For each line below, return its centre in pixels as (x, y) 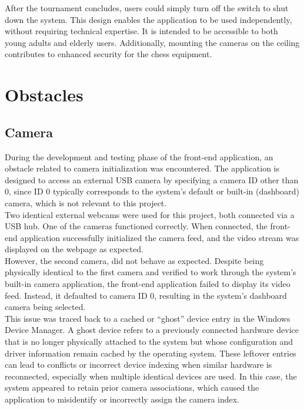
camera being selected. (45, 307)
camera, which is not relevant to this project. (86, 202)
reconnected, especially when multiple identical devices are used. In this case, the (151, 376)
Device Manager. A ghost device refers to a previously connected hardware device (152, 330)
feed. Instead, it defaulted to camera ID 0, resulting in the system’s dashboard (146, 295)
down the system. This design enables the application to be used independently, (148, 19)
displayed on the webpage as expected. (74, 249)
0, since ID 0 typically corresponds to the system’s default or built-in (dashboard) (152, 191)
